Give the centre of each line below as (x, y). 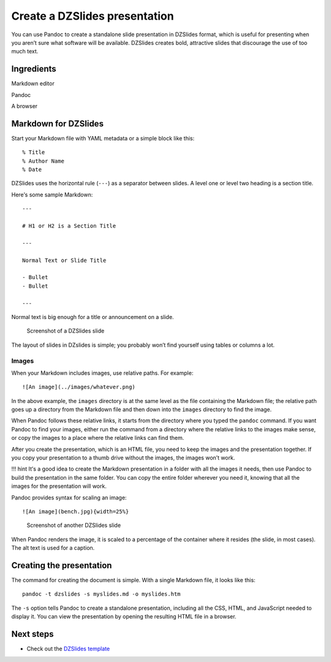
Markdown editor (33, 83)
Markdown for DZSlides (58, 124)
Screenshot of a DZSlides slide (66, 331)
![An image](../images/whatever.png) (79, 387)
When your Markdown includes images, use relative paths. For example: (102, 373)
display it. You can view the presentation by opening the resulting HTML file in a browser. (124, 617)
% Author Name (43, 161)
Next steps (32, 634)
